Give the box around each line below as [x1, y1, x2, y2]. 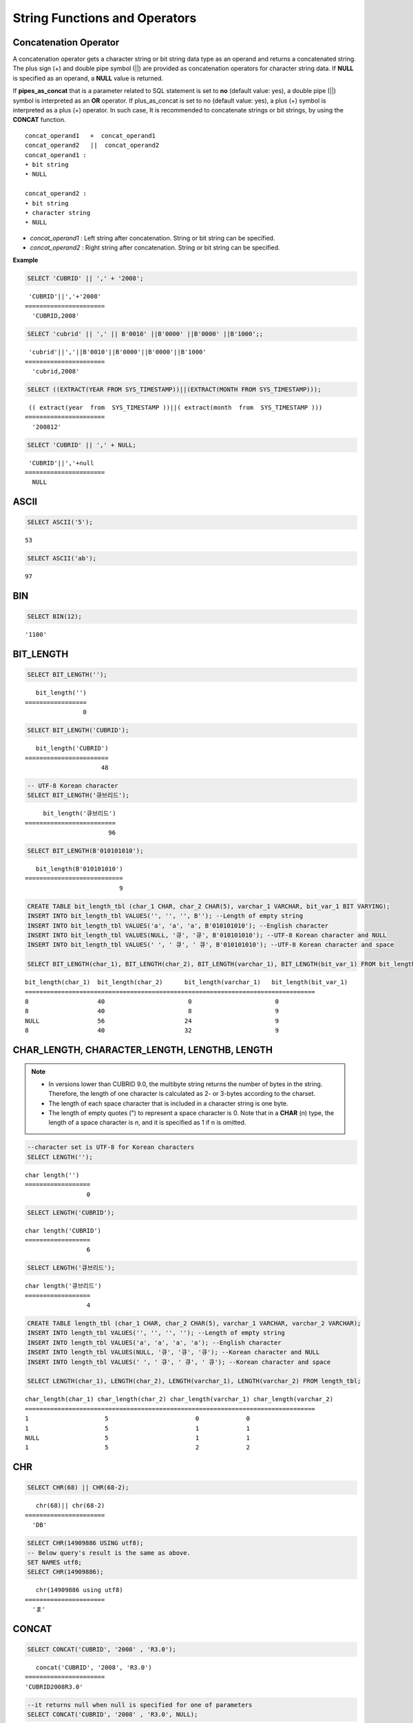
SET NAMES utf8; [27, 1558, 83, 1566]
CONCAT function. [12, 116, 66, 124]
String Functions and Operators [12, 10, 197, 26]
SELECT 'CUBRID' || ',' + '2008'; [27, 274, 144, 283]
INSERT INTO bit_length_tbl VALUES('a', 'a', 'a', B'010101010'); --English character [27, 921, 329, 930]
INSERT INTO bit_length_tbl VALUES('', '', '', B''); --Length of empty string [27, 912, 304, 920]
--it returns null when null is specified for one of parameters [27, 1701, 253, 1709]
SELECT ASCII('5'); [27, 518, 93, 527]
